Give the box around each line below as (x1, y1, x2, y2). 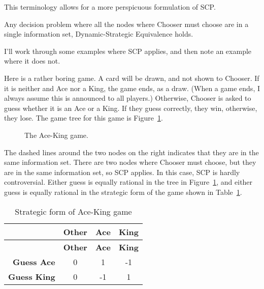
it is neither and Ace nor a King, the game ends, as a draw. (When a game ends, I (4, 82, 260, 93)
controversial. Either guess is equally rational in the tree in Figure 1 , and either (4, 177, 253, 187)
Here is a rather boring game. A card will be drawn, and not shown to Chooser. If (4, 72, 259, 83)
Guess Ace (12, 255, 55, 268)
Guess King (8, 270, 55, 282)
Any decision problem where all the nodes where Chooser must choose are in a (4, 18, 249, 29)
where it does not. (4, 55, 60, 66)
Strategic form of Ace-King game (15, 205, 132, 217)
